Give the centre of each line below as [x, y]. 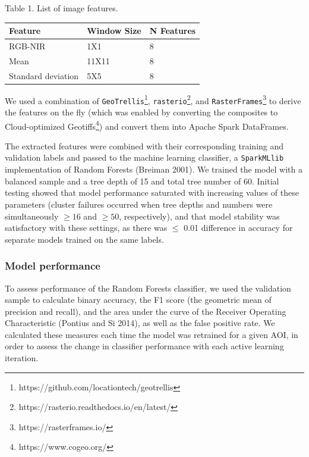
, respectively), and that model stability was [199, 216]
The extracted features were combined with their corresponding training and [144, 145]
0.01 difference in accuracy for [238, 228]
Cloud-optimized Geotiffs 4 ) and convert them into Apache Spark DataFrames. [147, 125]
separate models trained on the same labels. [84, 239]
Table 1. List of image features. [62, 8]
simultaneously [32, 216]
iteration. [22, 358]
